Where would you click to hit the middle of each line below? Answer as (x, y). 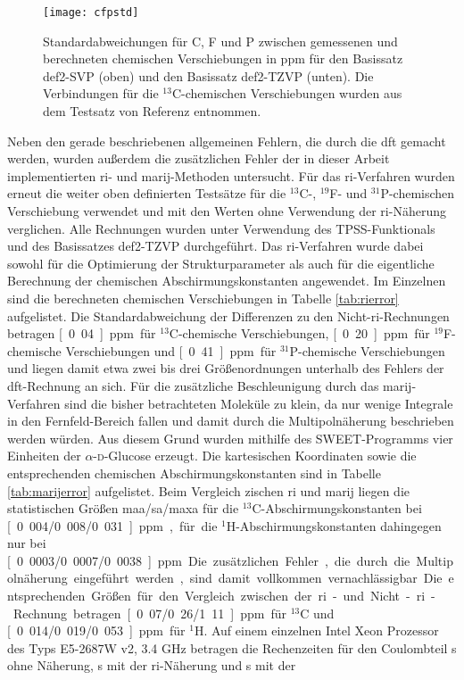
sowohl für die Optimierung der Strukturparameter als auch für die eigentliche (221, 263)
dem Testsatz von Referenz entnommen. (152, 111)
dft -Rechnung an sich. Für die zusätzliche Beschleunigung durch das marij (210, 385)
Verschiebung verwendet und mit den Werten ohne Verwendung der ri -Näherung (227, 211)
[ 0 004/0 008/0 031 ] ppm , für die (112, 525)
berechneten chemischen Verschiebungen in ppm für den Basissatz (223, 58)
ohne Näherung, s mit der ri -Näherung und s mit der (152, 665)
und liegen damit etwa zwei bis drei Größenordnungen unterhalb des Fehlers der (226, 368)
